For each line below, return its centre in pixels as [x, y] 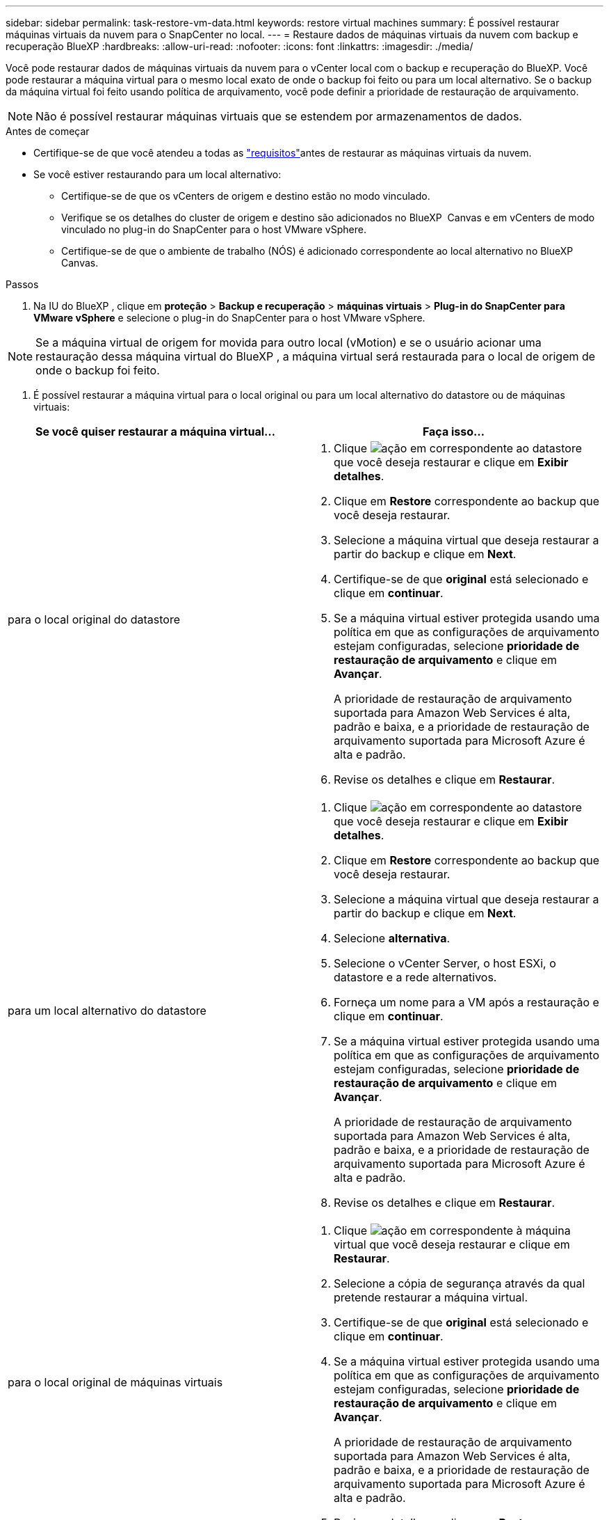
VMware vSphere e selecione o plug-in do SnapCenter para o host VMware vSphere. [229, 318]
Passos [22, 284]
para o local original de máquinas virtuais [115, 1382]
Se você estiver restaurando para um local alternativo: [157, 174]
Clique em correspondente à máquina [452, 1230]
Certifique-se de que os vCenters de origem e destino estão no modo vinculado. [246, 196]
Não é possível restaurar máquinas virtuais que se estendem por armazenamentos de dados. [279, 116]
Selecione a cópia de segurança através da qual [460, 1283]
